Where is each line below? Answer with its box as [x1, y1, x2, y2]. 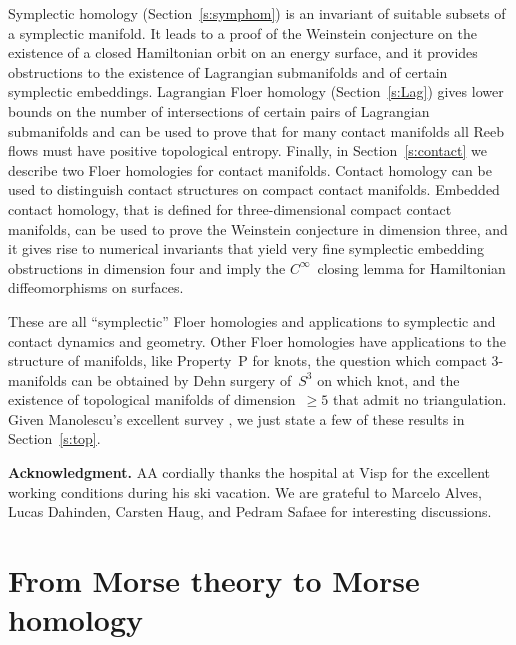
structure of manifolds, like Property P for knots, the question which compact [8, 350, 487, 371]
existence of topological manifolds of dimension [8, 389, 296, 410]
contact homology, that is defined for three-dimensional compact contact [8, 198, 452, 219]
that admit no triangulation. [332, 389, 507, 410]
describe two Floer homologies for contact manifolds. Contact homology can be [8, 159, 492, 180]
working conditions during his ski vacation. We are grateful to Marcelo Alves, [8, 481, 482, 502]
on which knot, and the [317, 369, 460, 390]
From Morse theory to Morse [8, 560, 420, 601]
